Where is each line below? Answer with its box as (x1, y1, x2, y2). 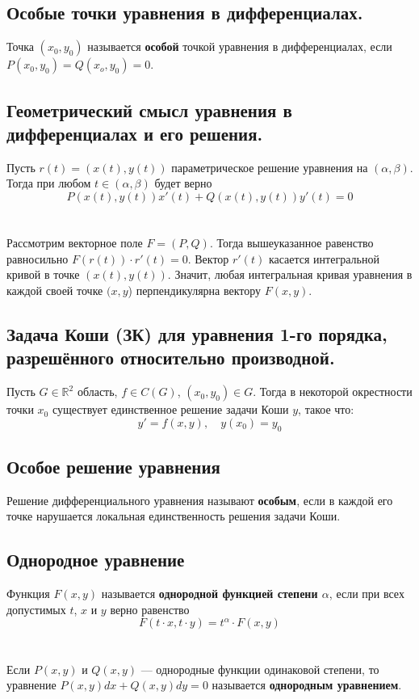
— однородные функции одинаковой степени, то (140, 660, 379, 677)
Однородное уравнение (6, 547, 185, 572)
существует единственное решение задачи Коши (52, 401, 289, 418)
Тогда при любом (6, 175, 91, 192)
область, (77, 383, 118, 400)
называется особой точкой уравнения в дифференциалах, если (87, 38, 392, 55)
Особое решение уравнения (6, 453, 220, 478)
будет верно (154, 175, 212, 192)
